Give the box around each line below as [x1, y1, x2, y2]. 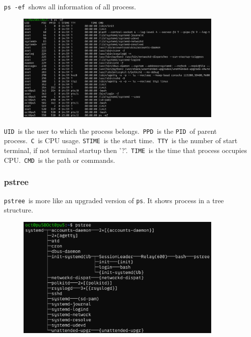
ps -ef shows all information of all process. [4, 1, 136, 11]
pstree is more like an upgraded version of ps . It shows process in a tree [4, 195, 224, 205]
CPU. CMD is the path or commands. [4, 154, 115, 165]
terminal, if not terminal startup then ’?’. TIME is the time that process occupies [4, 145, 247, 155]
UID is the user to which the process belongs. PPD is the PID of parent [4, 125, 217, 136]
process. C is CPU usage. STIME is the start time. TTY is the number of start [4, 135, 238, 146]
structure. [4, 205, 33, 215]
